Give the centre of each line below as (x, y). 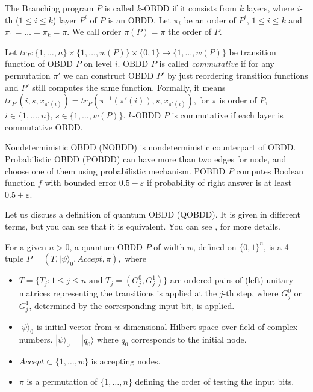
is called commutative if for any (217, 63)
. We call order (94, 32)
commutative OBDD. (44, 127)
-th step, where (251, 293)
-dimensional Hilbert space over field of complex (209, 326)
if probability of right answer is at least (219, 182)
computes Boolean (270, 170)
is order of (238, 100)
